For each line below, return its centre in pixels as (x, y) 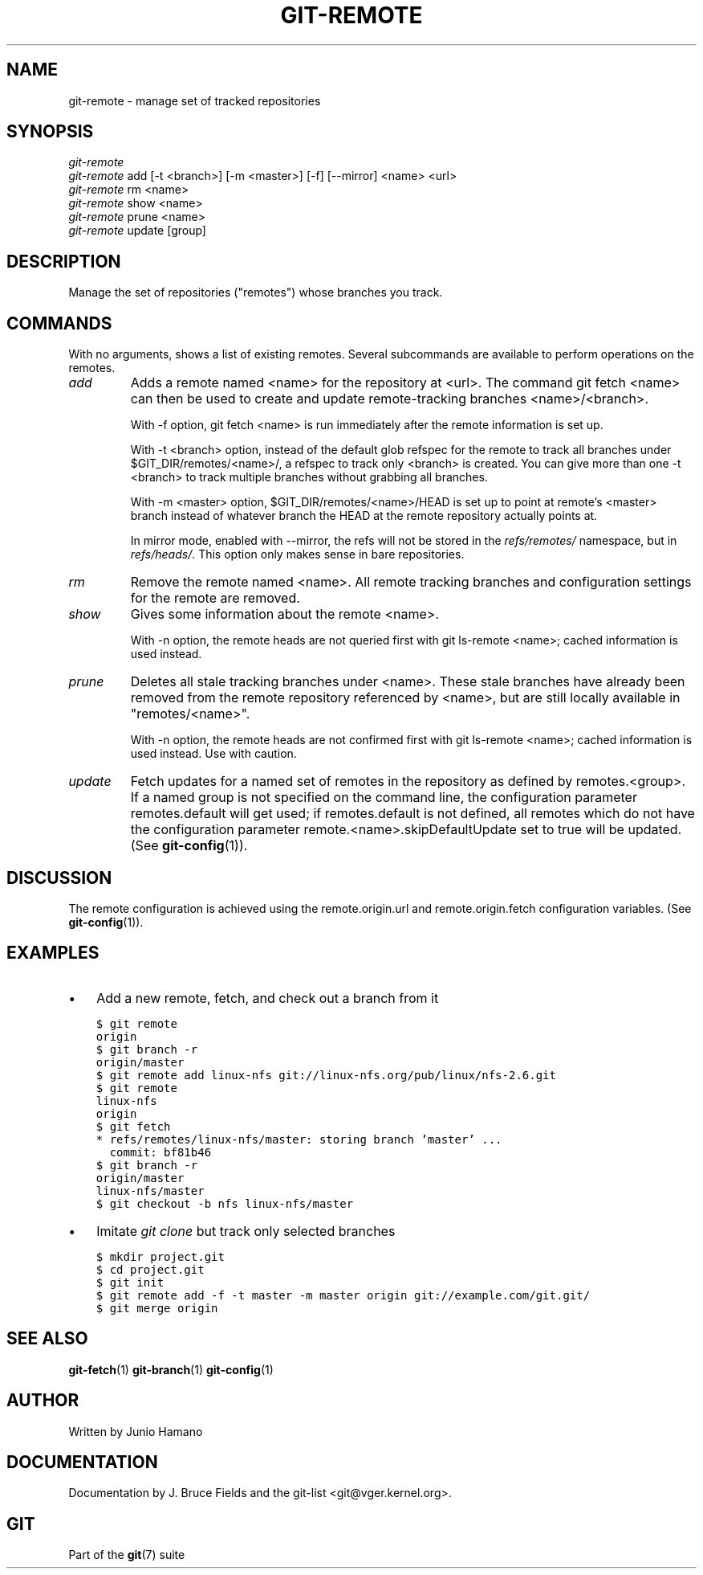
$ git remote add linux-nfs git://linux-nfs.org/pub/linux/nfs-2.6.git (326, 1075)
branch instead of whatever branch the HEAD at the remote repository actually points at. (364, 516)
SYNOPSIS (50, 132)
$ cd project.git (150, 1269)
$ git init (130, 1282)
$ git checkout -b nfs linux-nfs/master (225, 1203)
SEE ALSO (47, 1339)
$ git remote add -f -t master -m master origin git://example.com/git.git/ (343, 1295)
